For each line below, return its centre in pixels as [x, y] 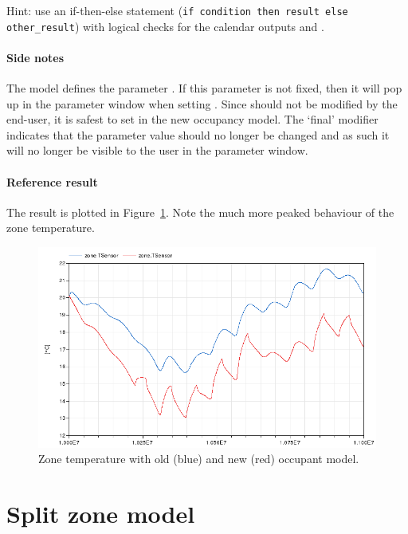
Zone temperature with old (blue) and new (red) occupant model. [199, 459]
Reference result [52, 181]
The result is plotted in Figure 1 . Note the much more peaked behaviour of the [200, 212]
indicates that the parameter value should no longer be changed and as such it [198, 134]
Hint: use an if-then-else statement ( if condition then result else [177, 10]
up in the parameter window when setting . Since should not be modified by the [202, 103]
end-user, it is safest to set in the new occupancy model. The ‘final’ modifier [192, 119]
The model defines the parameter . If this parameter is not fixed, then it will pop [204, 88]
